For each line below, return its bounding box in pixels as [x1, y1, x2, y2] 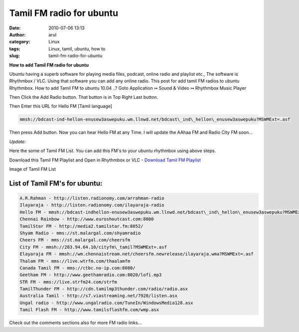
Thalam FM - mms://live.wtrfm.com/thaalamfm [19, 258, 131, 264]
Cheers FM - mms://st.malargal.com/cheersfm [19, 237, 131, 243]
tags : [9, 45, 20, 52]
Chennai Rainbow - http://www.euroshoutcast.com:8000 [19, 216, 154, 222]
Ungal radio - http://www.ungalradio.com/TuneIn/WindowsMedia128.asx [19, 300, 193, 306]
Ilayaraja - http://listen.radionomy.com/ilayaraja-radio [19, 202, 164, 208]
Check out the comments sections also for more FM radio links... [9, 320, 142, 326]
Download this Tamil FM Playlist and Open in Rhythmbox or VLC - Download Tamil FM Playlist [9, 157, 201, 163]
